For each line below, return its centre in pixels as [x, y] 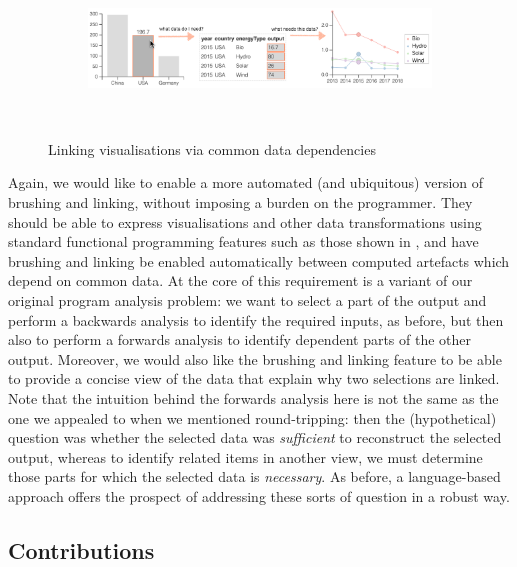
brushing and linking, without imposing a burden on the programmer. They [240, 201]
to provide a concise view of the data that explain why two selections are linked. [254, 378]
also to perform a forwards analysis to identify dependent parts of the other [240, 339]
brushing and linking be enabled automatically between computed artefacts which [259, 260]
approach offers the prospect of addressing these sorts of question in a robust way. [259, 495]
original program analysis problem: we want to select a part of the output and [247, 299]
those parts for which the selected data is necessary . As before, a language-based [254, 476]
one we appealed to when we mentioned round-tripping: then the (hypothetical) [252, 417]
